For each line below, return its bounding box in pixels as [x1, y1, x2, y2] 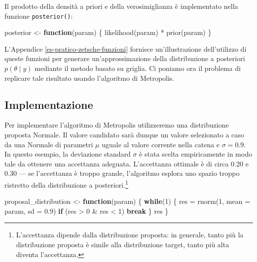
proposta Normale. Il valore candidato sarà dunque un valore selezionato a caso [4, 130, 244, 140]
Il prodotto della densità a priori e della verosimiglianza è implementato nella [4, 1, 238, 11]
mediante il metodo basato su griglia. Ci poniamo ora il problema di [35, 63, 241, 73]
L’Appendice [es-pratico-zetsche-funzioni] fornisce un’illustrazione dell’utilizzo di [4, 43, 247, 54]
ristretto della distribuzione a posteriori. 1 [4, 178, 128, 190]
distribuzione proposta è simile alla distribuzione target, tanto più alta [16, 239, 229, 250]
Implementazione [4, 97, 93, 112]
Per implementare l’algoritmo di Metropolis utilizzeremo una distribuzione [4, 120, 229, 130]
